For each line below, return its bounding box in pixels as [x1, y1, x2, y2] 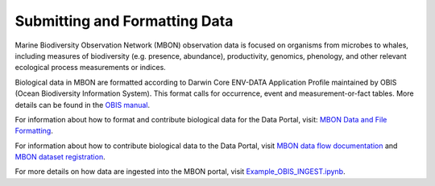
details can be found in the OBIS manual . [14, 100, 151, 110]
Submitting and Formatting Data [14, 12, 234, 30]
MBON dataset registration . [14, 152, 106, 162]
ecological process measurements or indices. [14, 63, 167, 72]
